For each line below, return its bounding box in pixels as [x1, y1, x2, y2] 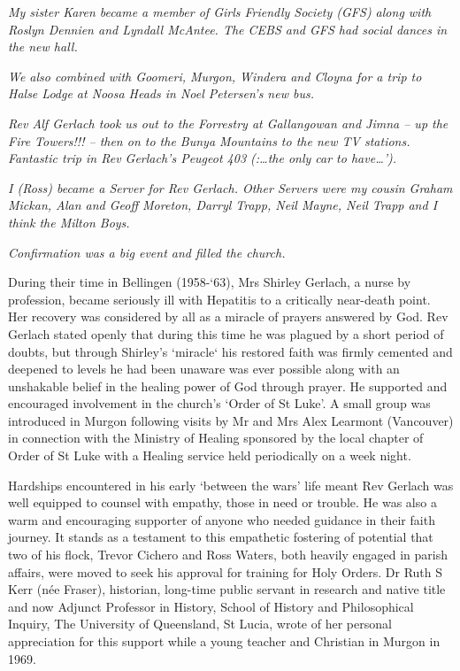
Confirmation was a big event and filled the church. [8, 243, 286, 261]
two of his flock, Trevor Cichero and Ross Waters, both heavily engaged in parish [8, 545, 448, 564]
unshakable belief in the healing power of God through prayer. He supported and [8, 376, 448, 395]
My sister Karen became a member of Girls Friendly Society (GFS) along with [8, 3, 432, 20]
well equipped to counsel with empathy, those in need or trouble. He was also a [8, 493, 437, 512]
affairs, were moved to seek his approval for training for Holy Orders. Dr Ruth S [8, 562, 443, 581]
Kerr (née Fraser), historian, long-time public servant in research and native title [8, 580, 446, 598]
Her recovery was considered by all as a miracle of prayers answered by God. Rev [8, 307, 448, 326]
